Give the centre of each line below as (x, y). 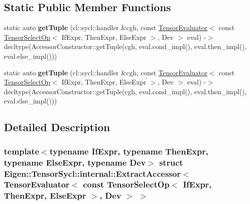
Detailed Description (57, 127)
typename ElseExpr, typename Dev (75, 162)
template (22, 151)
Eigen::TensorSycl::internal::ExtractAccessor (92, 173)
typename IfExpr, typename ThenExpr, (129, 151)
